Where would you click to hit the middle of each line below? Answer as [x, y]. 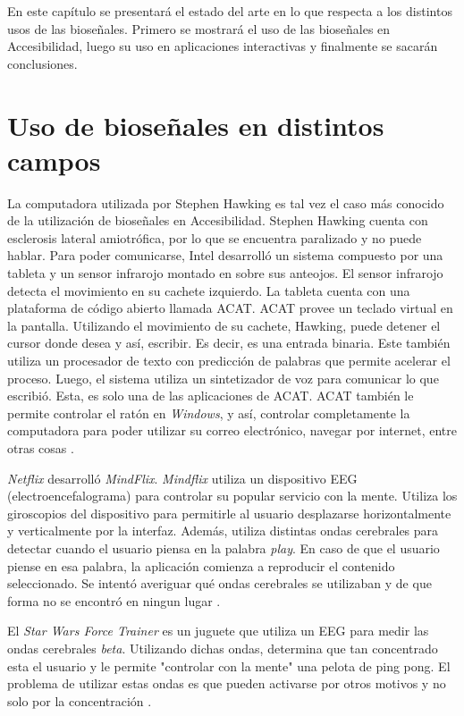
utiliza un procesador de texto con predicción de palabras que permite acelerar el [229, 361]
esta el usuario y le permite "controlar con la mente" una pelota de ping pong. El [229, 665]
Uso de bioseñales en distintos [196, 125]
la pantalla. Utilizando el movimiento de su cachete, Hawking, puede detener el [224, 325]
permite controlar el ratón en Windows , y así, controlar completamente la [209, 413]
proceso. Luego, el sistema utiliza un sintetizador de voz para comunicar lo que [223, 378]
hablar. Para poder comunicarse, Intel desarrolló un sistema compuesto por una [225, 255]
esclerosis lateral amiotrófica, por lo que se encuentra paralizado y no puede [215, 237]
